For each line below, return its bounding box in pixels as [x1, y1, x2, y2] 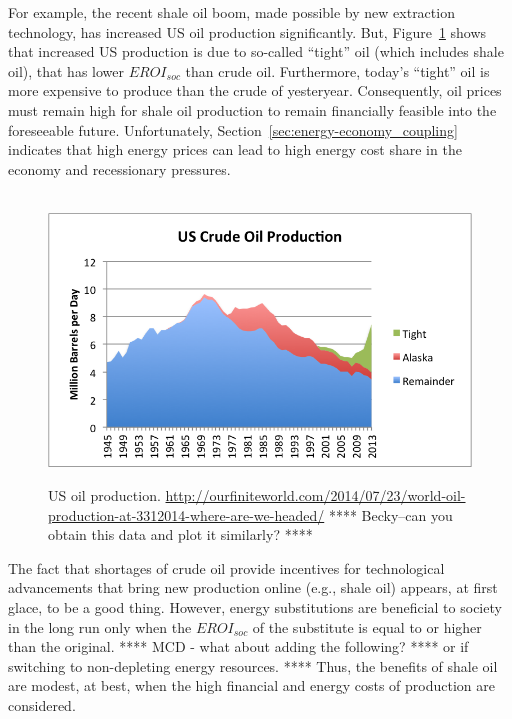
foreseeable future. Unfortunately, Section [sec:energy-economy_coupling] [8, 119, 458, 140]
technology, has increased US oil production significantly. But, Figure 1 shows [8, 21, 487, 42]
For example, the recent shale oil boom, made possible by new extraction [8, 2, 455, 22]
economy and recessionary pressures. [8, 158, 231, 179]
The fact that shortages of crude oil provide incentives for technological [8, 557, 445, 578]
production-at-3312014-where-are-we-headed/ [48, 504, 325, 525]
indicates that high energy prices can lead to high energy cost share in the [8, 139, 462, 160]
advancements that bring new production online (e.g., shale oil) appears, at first [8, 577, 498, 598]
